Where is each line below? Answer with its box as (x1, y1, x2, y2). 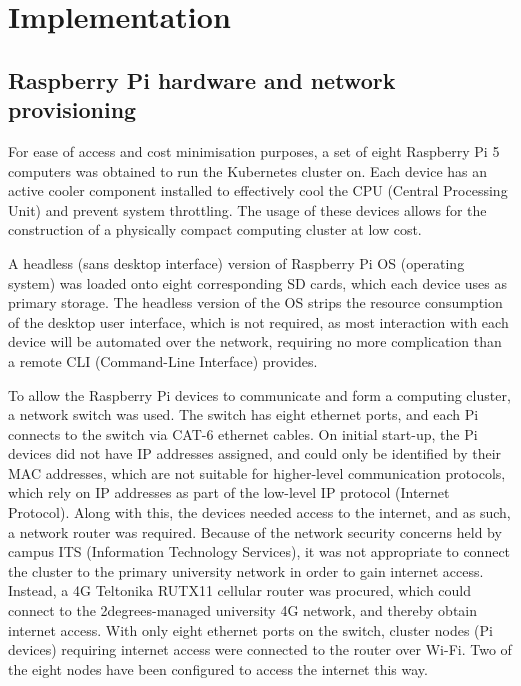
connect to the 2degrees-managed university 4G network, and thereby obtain (8, 600, 478, 621)
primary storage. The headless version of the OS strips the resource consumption (8, 292, 503, 313)
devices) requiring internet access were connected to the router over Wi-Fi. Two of (8, 639, 512, 660)
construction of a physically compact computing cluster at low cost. (8, 219, 422, 240)
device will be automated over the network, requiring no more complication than (8, 331, 502, 352)
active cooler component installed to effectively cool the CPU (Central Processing (8, 180, 508, 201)
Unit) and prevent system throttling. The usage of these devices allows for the (8, 199, 487, 220)
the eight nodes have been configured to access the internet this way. (8, 658, 428, 679)
